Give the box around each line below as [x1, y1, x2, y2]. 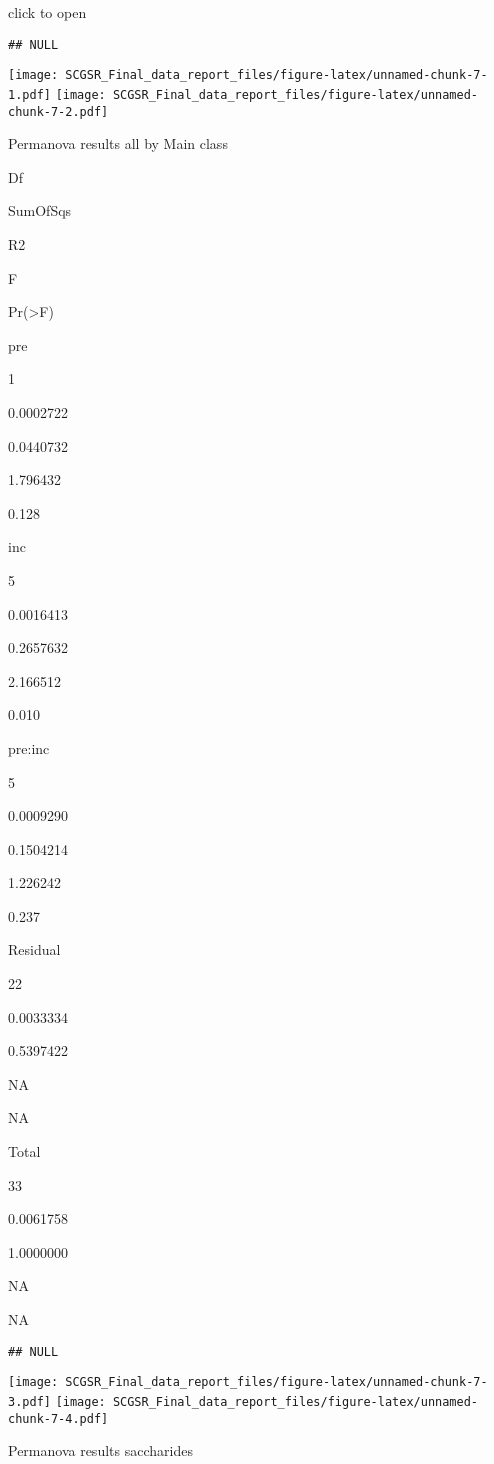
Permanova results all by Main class [8, 133, 228, 154]
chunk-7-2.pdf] [8, 104, 109, 119]
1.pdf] [8, 87, 51, 102]
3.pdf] [8, 1394, 51, 1409]
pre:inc [8, 737, 50, 758]
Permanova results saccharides [8, 1440, 193, 1461]
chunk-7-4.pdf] [8, 1411, 109, 1426]
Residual [8, 939, 61, 960]
